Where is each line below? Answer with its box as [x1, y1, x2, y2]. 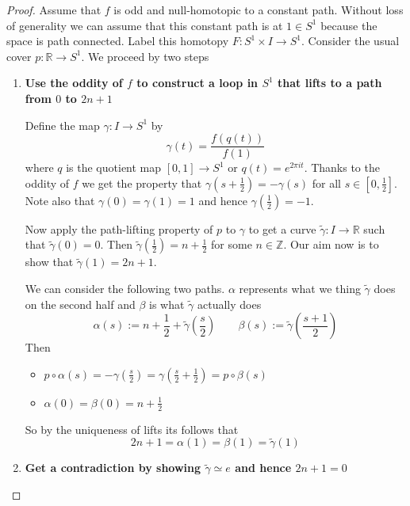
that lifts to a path [278, 74, 382, 91]
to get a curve [248, 220, 316, 237]
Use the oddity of [25, 74, 123, 91]
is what [148, 295, 185, 312]
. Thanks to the [304, 159, 380, 176]
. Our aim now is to [283, 236, 379, 253]
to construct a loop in [136, 74, 259, 91]
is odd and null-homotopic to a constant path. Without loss [113, 2, 404, 17]
